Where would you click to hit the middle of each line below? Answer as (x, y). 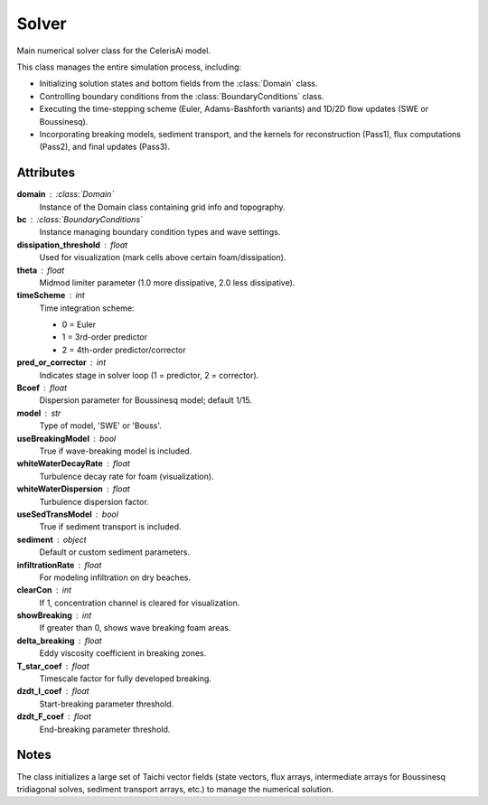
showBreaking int (54, 615)
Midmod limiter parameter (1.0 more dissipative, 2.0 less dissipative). (167, 282)
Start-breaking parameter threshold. (107, 704)
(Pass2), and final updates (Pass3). (105, 147)
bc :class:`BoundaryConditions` (80, 219)
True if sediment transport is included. (110, 527)
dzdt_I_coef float (53, 691)
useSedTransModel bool (68, 514)
